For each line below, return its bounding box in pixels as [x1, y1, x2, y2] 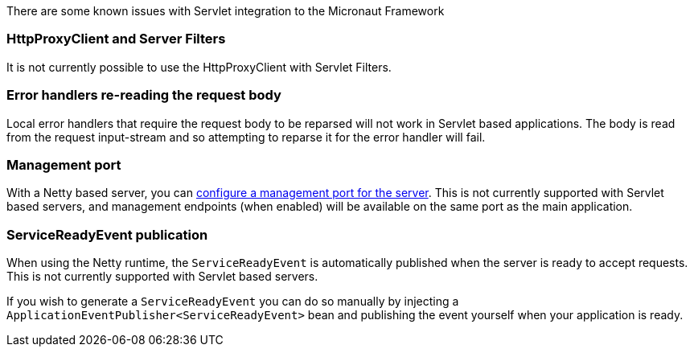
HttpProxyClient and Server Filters [6, 31, 226, 47]
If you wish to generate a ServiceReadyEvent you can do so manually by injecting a [6, 294, 459, 308]
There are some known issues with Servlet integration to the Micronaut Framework [6, 4, 445, 18]
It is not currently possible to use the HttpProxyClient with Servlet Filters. [6, 60, 392, 74]
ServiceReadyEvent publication [6, 226, 208, 243]
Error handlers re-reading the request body [6, 87, 281, 104]
